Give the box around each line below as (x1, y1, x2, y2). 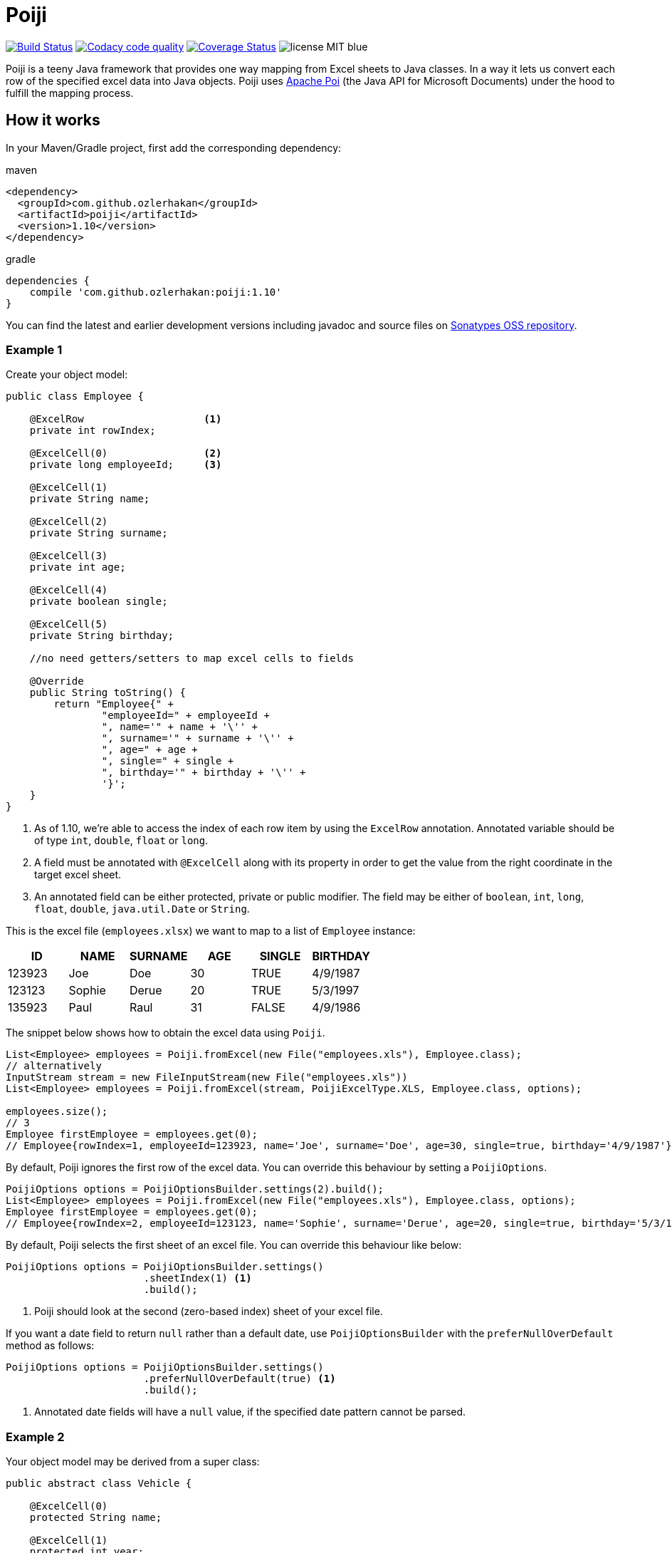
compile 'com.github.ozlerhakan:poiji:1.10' (29, 286, 282, 298)
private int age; (29, 561, 126, 573)
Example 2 (6, 1429, 65, 1444)
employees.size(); (6, 1106, 108, 1118)
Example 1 (6, 342, 63, 357)
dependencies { (6, 274, 90, 286)
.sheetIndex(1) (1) (143, 1272, 252, 1284)
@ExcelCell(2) (29, 516, 108, 528)
